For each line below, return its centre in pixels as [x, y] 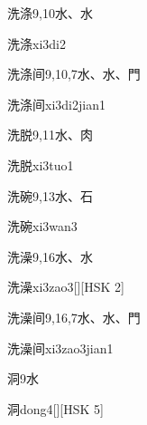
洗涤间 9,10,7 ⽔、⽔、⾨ [74, 74]
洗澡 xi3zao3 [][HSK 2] [66, 287]
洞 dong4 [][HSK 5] [55, 408]
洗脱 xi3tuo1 [41, 164]
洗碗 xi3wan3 [42, 226]
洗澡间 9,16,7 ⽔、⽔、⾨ [74, 317]
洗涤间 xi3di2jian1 [56, 104]
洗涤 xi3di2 [37, 43]
